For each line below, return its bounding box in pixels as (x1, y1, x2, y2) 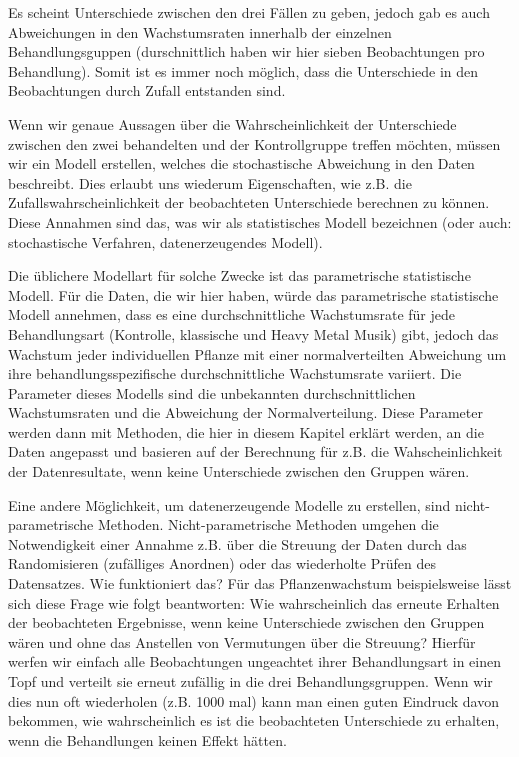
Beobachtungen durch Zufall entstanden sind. (8, 80, 286, 101)
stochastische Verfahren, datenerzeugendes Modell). (8, 231, 323, 252)
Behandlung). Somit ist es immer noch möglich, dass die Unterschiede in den (8, 60, 479, 81)
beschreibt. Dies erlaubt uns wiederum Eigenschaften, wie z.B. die (8, 172, 412, 193)
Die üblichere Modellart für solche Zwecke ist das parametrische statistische (8, 265, 471, 286)
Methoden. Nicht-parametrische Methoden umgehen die (97, 514, 439, 535)
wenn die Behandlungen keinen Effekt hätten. (8, 729, 287, 750)
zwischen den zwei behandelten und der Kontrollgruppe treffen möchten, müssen (8, 133, 501, 154)
